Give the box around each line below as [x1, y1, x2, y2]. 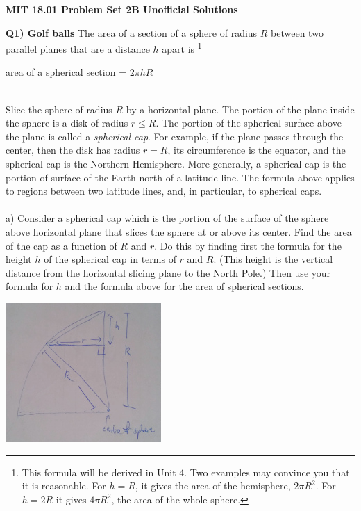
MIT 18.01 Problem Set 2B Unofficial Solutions [6, 2, 238, 16]
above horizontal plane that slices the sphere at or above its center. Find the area [6, 224, 352, 238]
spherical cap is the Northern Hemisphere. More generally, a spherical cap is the [6, 156, 346, 170]
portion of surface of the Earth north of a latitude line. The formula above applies [6, 170, 355, 184]
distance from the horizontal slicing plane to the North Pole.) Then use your [6, 265, 331, 279]
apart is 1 [162, 40, 202, 56]
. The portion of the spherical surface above [156, 115, 342, 130]
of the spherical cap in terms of [44, 252, 176, 266]
